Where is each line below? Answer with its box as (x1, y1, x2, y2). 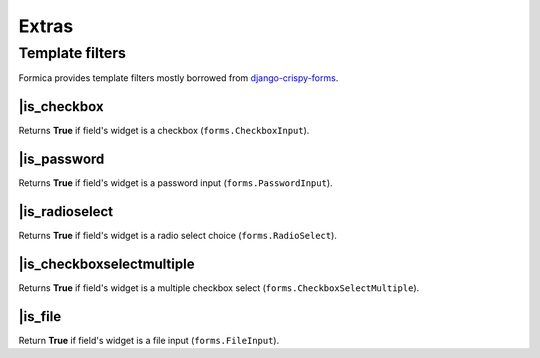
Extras (18, 15, 74, 37)
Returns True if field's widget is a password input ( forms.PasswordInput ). (18, 177, 334, 189)
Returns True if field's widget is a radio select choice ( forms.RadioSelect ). (18, 230, 337, 242)
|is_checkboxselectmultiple (18, 255, 195, 272)
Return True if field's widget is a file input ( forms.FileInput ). (18, 334, 280, 346)
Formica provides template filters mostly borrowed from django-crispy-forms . (18, 72, 339, 84)
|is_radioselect (18, 203, 114, 220)
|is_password (18, 151, 105, 168)
